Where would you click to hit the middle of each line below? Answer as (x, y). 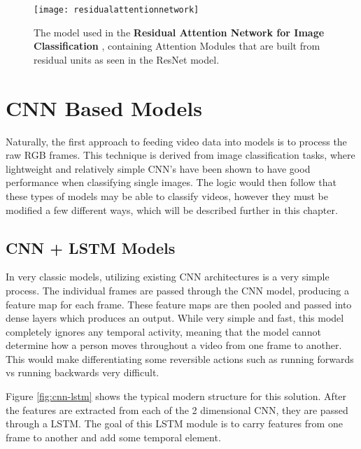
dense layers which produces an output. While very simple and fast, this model (175, 318)
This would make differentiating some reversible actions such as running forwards (180, 358)
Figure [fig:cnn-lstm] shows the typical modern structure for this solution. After (176, 396)
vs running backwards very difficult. (83, 372)
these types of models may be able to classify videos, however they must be (167, 195)
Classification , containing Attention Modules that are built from (177, 46)
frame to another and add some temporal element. (113, 437)
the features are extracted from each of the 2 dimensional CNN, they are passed (177, 409)
